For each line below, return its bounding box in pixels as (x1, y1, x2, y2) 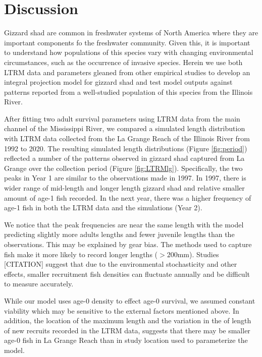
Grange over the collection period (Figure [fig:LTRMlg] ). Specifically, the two (4, 162, 243, 173)
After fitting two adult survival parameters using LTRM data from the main (4, 113, 240, 124)
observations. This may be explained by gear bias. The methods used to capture (4, 239, 252, 249)
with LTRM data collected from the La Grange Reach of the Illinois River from (4, 133, 250, 144)
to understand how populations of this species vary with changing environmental (4, 47, 253, 57)
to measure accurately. (4, 278, 74, 289)
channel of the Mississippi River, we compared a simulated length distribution (4, 123, 245, 134)
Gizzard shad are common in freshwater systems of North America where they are (4, 27, 258, 38)
